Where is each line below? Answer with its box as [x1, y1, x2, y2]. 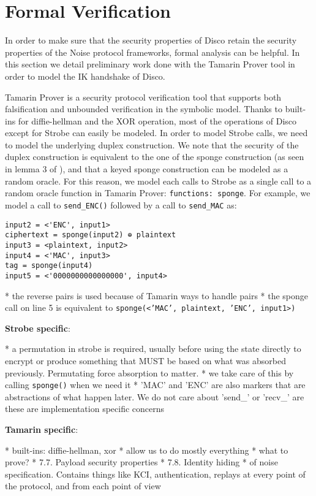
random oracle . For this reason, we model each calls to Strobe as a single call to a [5, 174, 312, 187]
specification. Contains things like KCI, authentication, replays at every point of [5, 467, 306, 480]
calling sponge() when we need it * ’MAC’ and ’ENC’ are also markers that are [5, 378, 306, 391]
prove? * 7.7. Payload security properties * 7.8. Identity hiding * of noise [5, 456, 278, 468]
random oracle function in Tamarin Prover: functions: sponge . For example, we [5, 186, 310, 199]
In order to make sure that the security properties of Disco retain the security [5, 34, 297, 47]
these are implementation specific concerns [5, 402, 165, 415]
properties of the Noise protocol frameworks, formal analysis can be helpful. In [5, 45, 300, 58]
